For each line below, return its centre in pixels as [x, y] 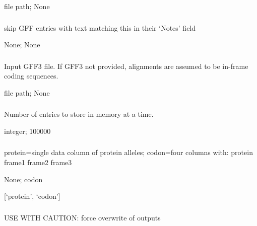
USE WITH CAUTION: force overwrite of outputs [82, 217]
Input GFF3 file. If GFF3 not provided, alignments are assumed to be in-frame [126, 66]
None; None [22, 45]
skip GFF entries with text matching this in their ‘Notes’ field [100, 27]
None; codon [23, 179]
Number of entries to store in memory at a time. [79, 114]
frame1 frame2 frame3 [38, 162]
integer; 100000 [27, 131]
